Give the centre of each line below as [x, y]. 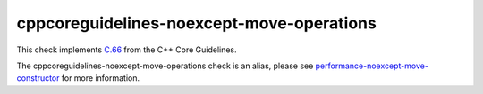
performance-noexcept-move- [372, 66]
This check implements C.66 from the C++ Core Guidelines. [127, 50]
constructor [38, 78]
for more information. [101, 78]
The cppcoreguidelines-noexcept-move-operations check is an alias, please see [165, 66]
